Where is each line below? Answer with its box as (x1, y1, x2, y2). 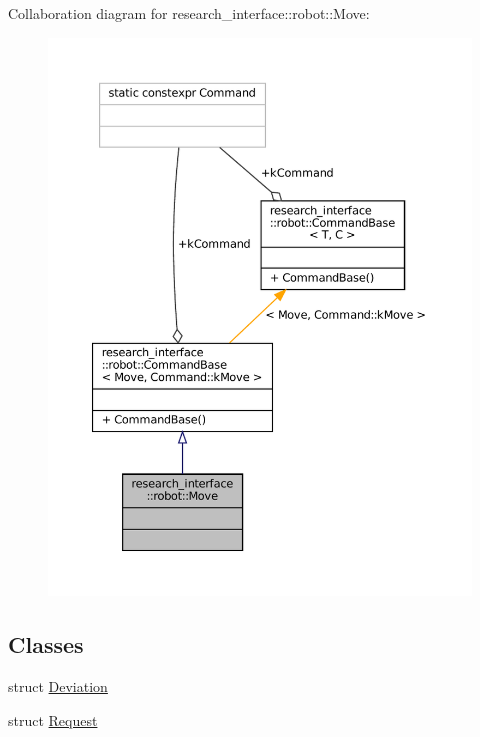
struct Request (8, 709, 98, 730)
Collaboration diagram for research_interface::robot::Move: (8, 3, 370, 23)
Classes (8, 629, 84, 660)
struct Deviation (8, 676, 108, 697)
